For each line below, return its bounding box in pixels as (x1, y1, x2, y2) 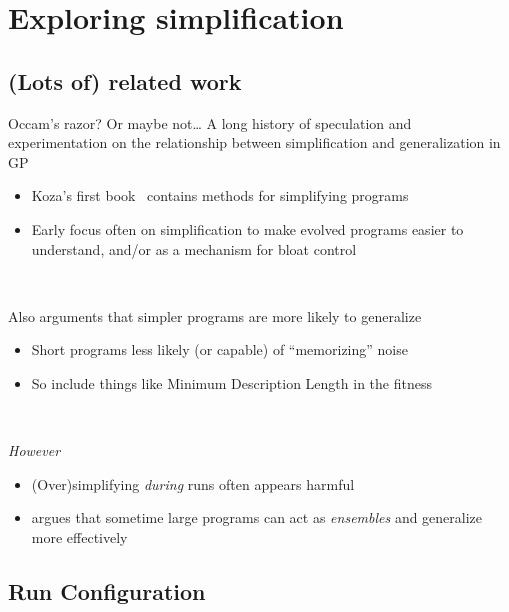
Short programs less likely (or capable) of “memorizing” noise (31, 339, 408, 360)
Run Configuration (8, 575, 206, 606)
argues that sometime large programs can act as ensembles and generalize (31, 507, 483, 528)
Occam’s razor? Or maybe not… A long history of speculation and (8, 112, 412, 133)
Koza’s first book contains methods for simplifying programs (31, 185, 409, 206)
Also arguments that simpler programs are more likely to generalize (8, 305, 422, 326)
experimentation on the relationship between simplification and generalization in (8, 132, 501, 153)
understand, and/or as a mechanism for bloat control (31, 238, 357, 259)
